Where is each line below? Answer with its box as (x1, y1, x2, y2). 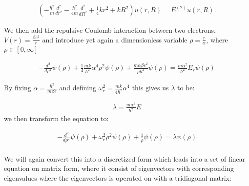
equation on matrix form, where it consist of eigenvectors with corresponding (4, 163, 234, 173)
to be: (177, 83, 195, 93)
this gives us (132, 83, 169, 93)
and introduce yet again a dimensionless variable (42, 34, 187, 44)
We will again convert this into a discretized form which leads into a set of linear (4, 153, 246, 164)
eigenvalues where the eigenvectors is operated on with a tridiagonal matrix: (4, 173, 231, 183)
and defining (59, 83, 96, 93)
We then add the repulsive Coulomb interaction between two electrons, (4, 25, 216, 35)
